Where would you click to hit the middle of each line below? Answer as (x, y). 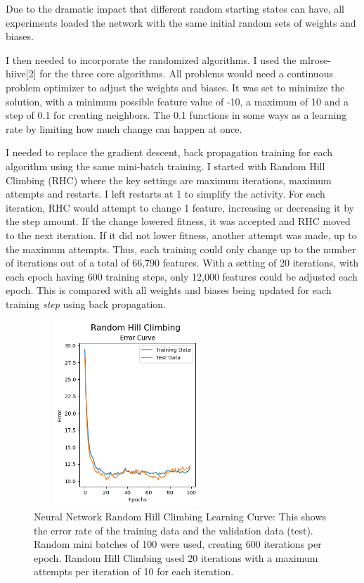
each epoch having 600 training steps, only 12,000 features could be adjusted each (182, 276)
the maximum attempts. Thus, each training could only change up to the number (181, 249)
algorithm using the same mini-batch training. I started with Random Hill (165, 166)
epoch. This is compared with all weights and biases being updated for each (169, 290)
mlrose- (315, 59)
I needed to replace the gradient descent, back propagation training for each (169, 152)
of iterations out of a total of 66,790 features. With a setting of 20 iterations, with (182, 263)
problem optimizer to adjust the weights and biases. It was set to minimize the (175, 87)
